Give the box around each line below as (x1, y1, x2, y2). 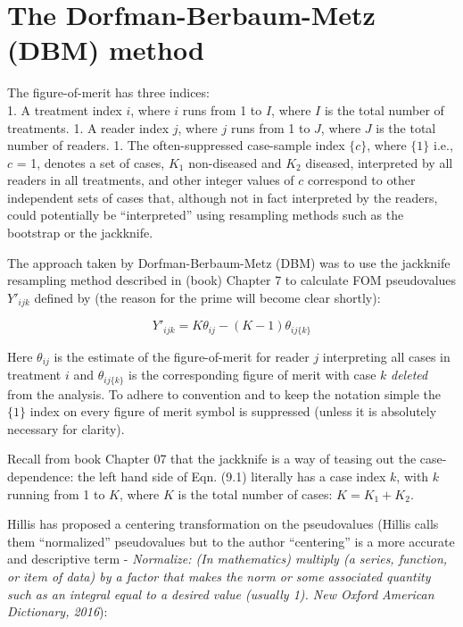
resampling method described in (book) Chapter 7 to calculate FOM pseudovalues (7, 271, 457, 289)
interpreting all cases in (322, 347, 451, 365)
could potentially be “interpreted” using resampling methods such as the (7, 205, 404, 224)
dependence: (7, 467, 74, 486)
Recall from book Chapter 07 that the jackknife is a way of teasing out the (7, 449, 417, 468)
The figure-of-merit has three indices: (7, 83, 210, 102)
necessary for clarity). (7, 419, 125, 438)
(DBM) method (7, 31, 204, 68)
